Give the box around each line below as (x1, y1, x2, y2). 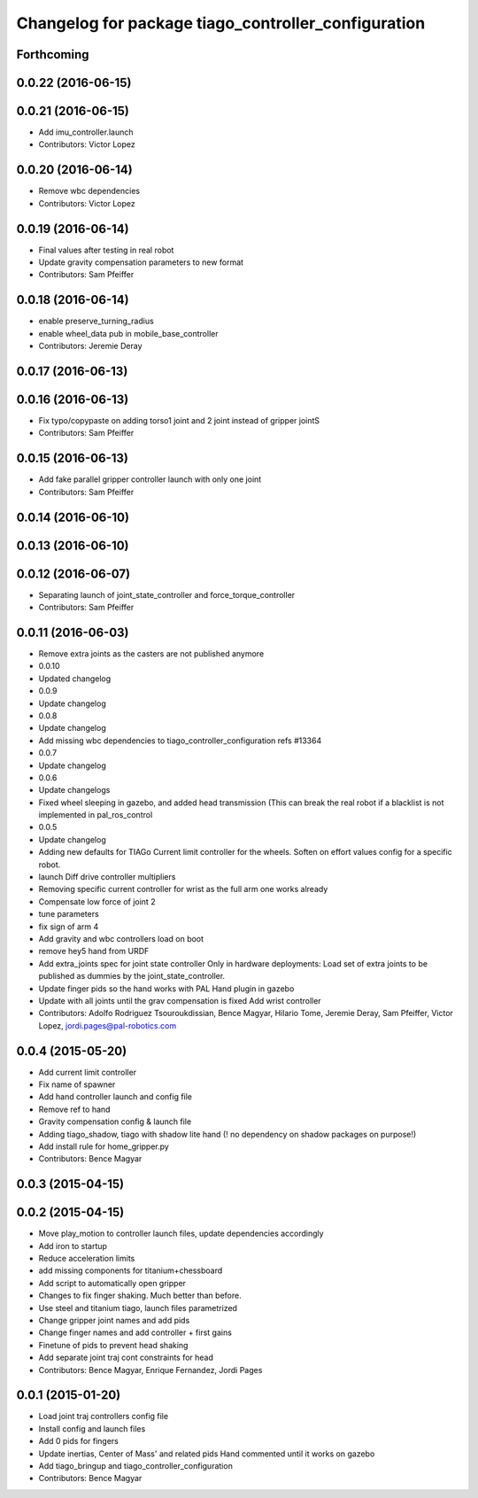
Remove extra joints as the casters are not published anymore (38, 648, 265, 659)
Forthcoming (16, 47, 89, 62)
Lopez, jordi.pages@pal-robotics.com (38, 1020, 177, 1031)
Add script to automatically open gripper (38, 1277, 186, 1288)
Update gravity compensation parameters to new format (38, 257, 243, 268)
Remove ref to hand (38, 1104, 111, 1114)
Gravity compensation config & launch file (38, 1116, 192, 1127)
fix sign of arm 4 (38, 921, 99, 932)
